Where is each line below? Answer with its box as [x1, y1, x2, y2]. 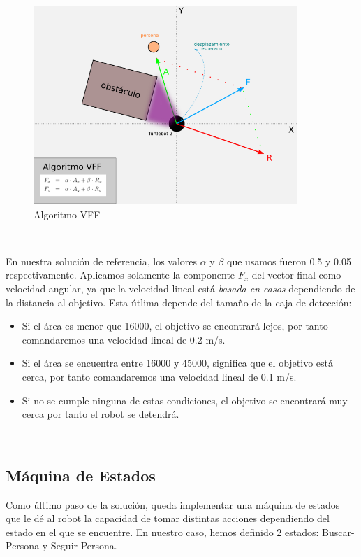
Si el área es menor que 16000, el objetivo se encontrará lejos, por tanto [22, 318, 328, 333]
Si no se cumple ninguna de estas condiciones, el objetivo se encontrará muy [22, 393, 348, 407]
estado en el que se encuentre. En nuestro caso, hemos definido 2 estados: [6, 524, 319, 539]
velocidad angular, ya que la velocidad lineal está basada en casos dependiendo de [6, 281, 355, 295]
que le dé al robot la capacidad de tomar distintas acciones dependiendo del [6, 511, 330, 526]
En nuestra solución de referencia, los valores [6, 253, 198, 268]
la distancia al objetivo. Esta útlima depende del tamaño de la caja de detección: [6, 295, 352, 309]
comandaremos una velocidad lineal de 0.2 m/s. [22, 332, 226, 346]
